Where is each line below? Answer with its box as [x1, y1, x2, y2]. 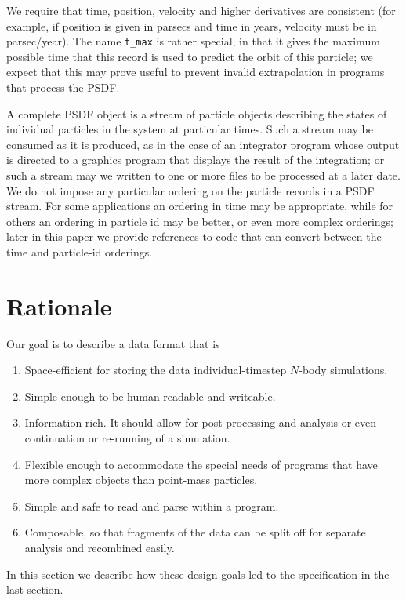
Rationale [6, 289, 112, 322]
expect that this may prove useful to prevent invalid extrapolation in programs [6, 64, 385, 80]
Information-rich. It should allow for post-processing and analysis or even [24, 414, 377, 431]
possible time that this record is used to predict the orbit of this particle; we [6, 48, 373, 64]
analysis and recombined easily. [24, 540, 175, 556]
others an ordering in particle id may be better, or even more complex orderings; [6, 213, 394, 229]
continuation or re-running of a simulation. [24, 430, 230, 446]
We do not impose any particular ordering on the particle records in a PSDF [6, 182, 375, 198]
